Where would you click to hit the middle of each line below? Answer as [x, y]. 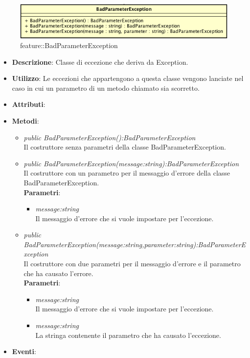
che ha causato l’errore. [58, 273]
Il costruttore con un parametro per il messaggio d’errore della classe [127, 173]
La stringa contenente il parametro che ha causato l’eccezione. [128, 335]
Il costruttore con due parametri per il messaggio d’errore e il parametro [132, 264]
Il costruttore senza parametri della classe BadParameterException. [125, 147]
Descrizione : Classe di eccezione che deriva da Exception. [100, 62]
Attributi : [29, 104]
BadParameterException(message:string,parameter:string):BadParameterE [135, 244]
